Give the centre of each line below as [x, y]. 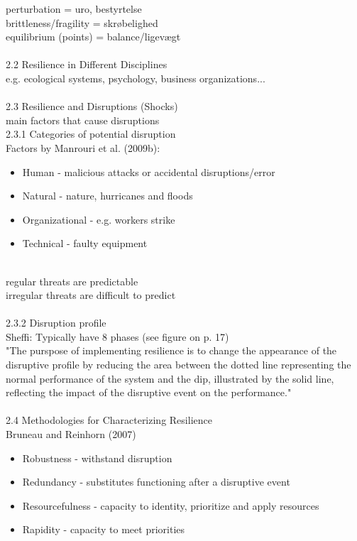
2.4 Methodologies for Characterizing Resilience [109, 420]
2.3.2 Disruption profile [56, 323]
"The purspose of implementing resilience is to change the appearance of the [171, 350]
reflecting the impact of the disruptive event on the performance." [149, 392]
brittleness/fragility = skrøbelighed [82, 22]
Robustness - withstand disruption [97, 458]
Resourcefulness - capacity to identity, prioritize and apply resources [171, 505]
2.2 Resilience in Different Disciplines [87, 64]
